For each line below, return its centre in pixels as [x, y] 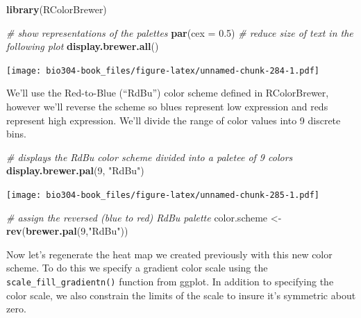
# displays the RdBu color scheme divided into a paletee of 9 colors [150, 157]
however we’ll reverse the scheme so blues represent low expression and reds [167, 107]
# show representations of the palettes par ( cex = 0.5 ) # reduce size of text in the [180, 32]
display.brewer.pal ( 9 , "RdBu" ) [75, 170]
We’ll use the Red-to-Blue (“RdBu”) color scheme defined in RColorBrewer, [168, 93]
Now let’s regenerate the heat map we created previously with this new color [169, 254]
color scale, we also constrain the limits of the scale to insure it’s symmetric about [181, 295]
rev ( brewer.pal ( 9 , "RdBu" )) [67, 231]
